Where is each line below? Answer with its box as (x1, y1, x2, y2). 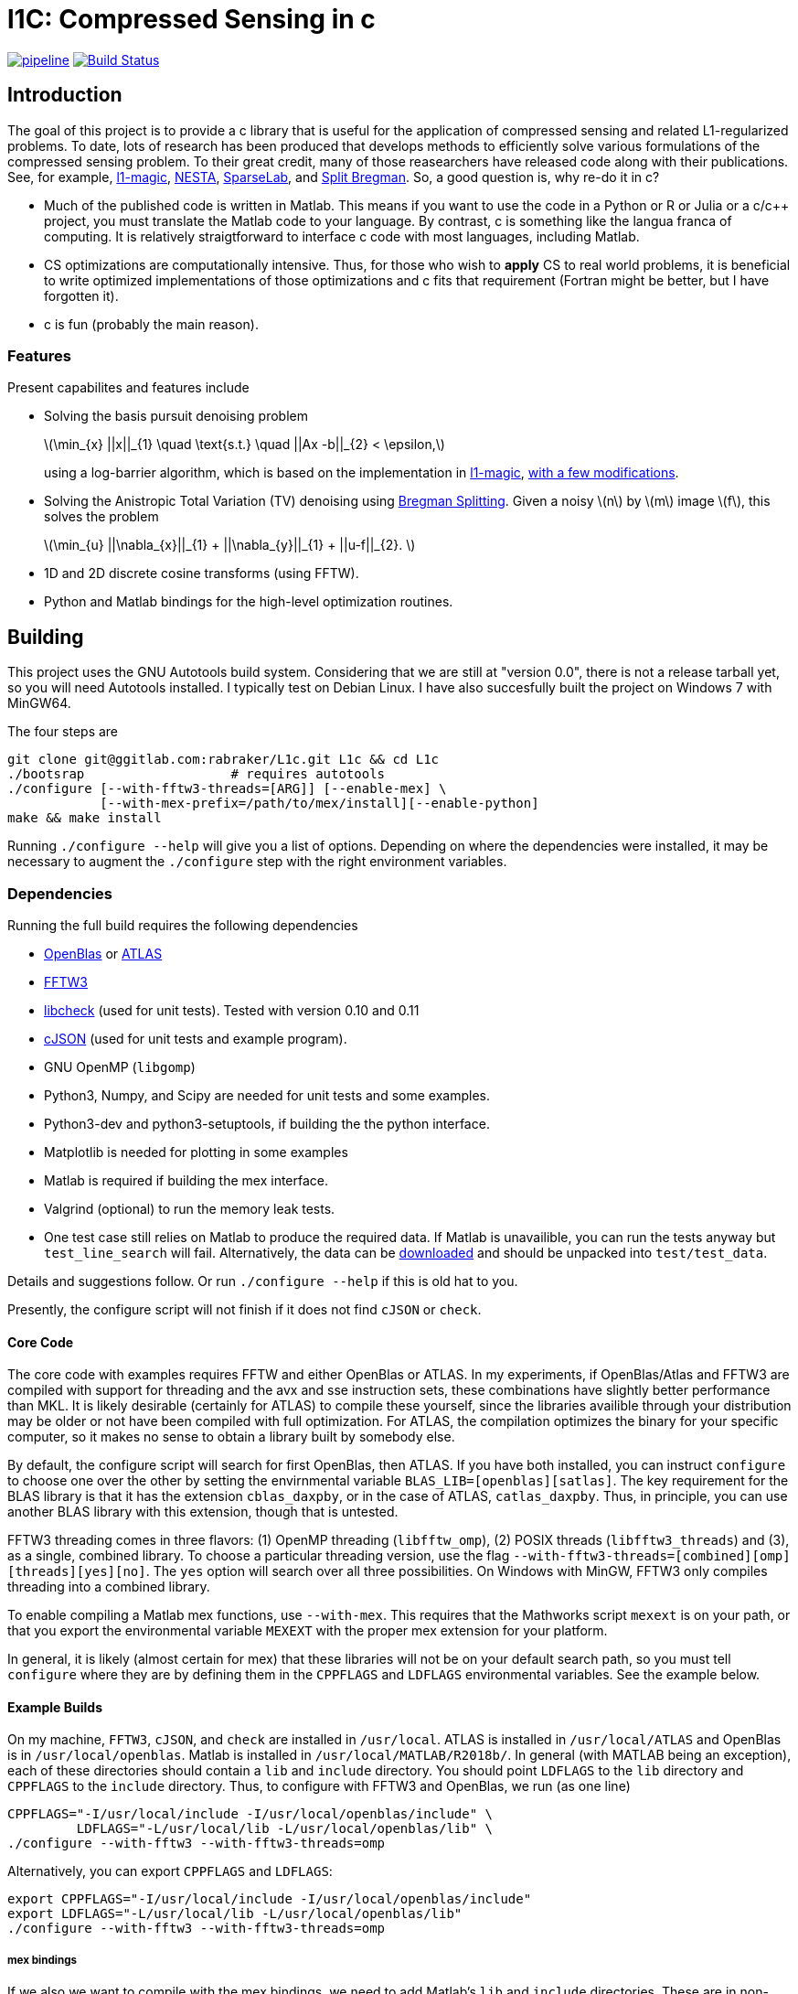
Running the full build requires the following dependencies (7, 917, 358, 933)
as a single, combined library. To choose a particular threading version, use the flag (7, 1548, 510, 1564)
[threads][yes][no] (7, 1564, 146, 1580)
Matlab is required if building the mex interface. (44, 1172, 329, 1188)
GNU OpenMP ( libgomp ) (44, 1058, 196, 1075)
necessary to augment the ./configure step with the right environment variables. (7, 853, 507, 870)
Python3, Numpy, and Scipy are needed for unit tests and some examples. (44, 1087, 490, 1103)
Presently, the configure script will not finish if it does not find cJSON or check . (7, 1301, 482, 1317)
